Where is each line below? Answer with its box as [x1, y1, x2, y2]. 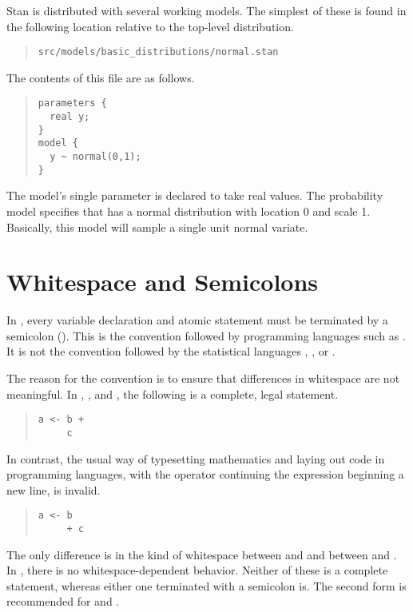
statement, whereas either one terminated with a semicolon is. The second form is [6, 577, 407, 594]
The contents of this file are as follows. [6, 69, 195, 85]
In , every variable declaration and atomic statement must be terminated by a [6, 312, 388, 328]
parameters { [38, 97, 107, 109]
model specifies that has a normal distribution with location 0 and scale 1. [6, 202, 371, 219]
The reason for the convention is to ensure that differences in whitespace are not [6, 370, 400, 387]
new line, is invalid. [6, 481, 101, 498]
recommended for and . [6, 593, 120, 610]
